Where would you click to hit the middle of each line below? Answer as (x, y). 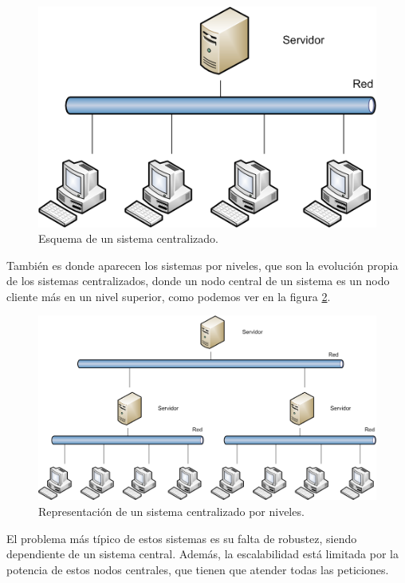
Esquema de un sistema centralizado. (129, 238)
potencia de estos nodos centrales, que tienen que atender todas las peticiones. (198, 569)
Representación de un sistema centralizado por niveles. (171, 511)
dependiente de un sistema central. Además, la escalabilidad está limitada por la (202, 554)
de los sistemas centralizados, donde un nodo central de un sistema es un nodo (198, 281)
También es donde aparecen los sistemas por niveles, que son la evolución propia (202, 265)
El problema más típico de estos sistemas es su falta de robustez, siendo (182, 538)
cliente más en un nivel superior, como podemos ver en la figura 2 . (169, 296)
